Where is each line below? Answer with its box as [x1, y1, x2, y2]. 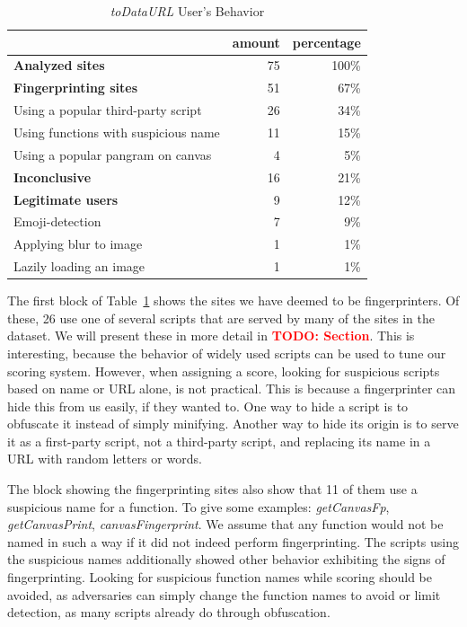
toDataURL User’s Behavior [110, 2, 265, 20]
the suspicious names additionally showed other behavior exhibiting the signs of [7, 550, 445, 569]
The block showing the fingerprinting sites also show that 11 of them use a [7, 480, 418, 499]
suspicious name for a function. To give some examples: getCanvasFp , [7, 497, 390, 516]
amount [232, 32, 280, 51]
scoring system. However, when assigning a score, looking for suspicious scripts [7, 361, 440, 380]
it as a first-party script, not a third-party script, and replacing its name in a [7, 431, 431, 450]
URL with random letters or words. [7, 449, 202, 468]
